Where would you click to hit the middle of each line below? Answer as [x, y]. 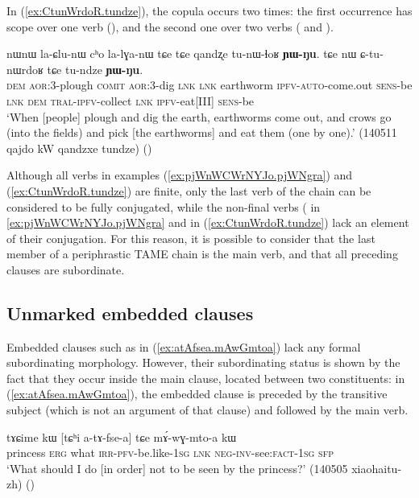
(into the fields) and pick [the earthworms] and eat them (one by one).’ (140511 [202, 132]
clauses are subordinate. [66, 269]
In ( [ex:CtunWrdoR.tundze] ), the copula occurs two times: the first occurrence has [209, 10]
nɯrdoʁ [25, 69]
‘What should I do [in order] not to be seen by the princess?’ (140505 [177, 468]
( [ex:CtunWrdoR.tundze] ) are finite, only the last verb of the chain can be [189, 190]
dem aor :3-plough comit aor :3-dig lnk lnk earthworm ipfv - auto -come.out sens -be [209, 85]
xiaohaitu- [377, 468]
